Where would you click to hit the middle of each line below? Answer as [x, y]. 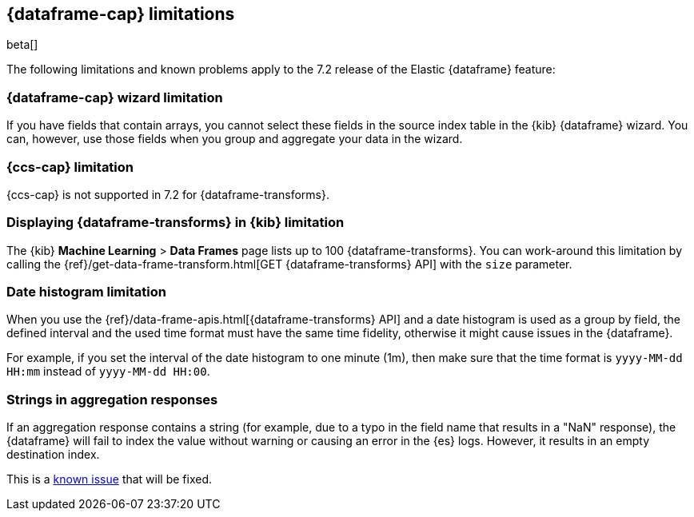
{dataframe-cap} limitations [121, 14]
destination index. [53, 455]
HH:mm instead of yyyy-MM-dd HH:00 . [108, 372]
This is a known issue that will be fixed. [110, 479]
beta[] [22, 45]
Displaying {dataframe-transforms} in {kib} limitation [175, 223]
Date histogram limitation [86, 292]
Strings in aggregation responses [112, 399]
